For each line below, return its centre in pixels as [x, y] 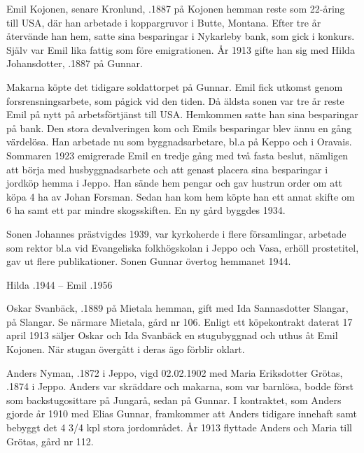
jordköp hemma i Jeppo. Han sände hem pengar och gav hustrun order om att [175, 183]
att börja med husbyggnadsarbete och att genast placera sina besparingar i [167, 169]
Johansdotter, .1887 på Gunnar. [75, 63]
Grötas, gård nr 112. [50, 441]
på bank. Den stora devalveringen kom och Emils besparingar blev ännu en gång [179, 128]
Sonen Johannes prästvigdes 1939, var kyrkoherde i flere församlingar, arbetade [176, 233]
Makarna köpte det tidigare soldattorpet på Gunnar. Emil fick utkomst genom [175, 86]
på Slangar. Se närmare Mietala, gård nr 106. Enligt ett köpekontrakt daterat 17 [180, 321]
